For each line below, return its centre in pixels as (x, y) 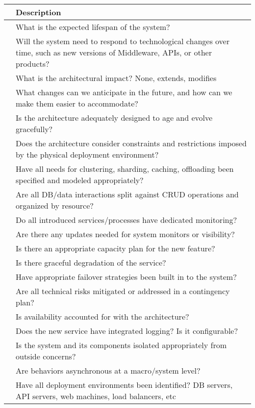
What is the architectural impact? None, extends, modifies (116, 78)
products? (33, 64)
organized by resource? (55, 205)
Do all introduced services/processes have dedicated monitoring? (127, 220)
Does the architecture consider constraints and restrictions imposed (131, 143)
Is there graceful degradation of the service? (91, 262)
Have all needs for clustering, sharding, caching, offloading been (125, 169)
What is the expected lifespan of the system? (93, 27)
